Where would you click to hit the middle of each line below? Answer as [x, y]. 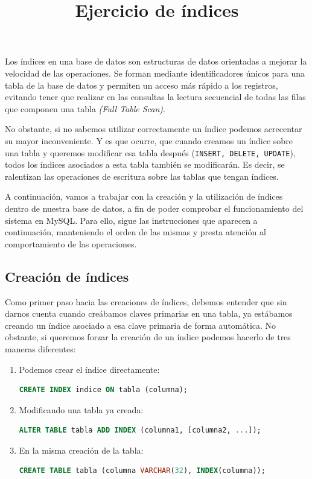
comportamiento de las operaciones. [71, 243]
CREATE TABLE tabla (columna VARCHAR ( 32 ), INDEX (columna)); [142, 471]
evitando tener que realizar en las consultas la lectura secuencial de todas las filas [155, 97]
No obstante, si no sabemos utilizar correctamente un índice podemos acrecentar [154, 129]
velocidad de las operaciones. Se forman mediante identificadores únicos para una [155, 73]
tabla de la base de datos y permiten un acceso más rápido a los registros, [142, 85]
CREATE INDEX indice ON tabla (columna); [103, 390]
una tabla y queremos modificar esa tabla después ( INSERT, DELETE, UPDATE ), [150, 152]
